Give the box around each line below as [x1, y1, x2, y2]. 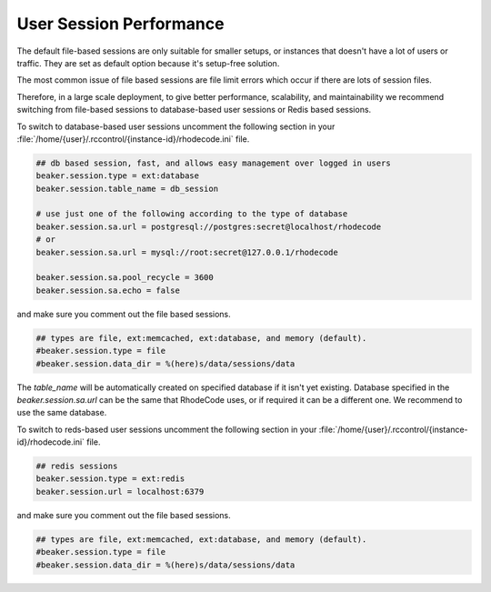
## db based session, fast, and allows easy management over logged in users [35, 157, 391, 168]
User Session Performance [16, 14, 225, 34]
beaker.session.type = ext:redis [35, 474, 185, 484]
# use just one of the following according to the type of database [35, 209, 348, 219]
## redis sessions [35, 461, 118, 472]
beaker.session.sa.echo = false [35, 285, 181, 296]
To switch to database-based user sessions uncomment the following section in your [16, 121, 336, 132]
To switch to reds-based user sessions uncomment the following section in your [16, 424, 317, 435]
